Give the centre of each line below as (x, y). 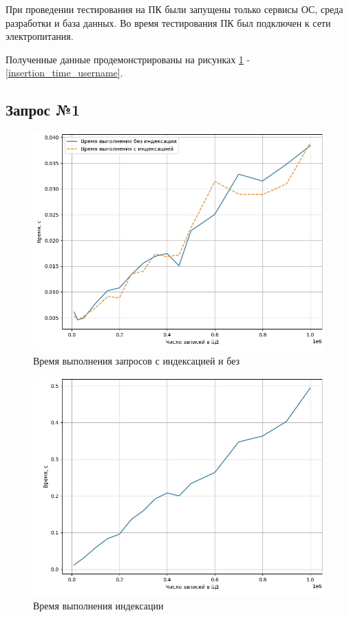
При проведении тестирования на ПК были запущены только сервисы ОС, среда (174, 9)
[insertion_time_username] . (64, 73)
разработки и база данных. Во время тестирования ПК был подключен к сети (168, 22)
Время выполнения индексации (98, 605)
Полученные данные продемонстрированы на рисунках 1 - (128, 59)
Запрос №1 (43, 110)
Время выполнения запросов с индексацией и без (137, 360)
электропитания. (40, 36)
